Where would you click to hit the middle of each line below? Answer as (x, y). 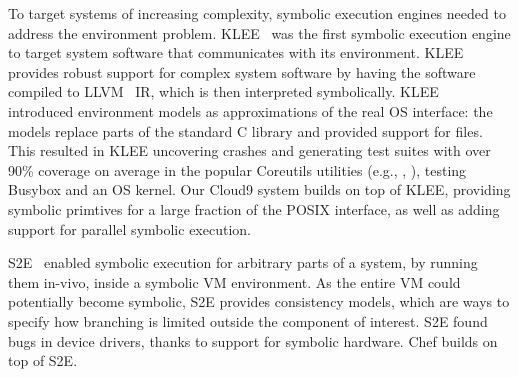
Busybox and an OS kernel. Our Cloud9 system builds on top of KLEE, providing (259, 189)
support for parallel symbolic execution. (129, 228)
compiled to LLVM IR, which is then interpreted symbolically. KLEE (223, 91)
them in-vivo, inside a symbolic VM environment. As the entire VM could (234, 281)
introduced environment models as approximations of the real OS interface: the (250, 110)
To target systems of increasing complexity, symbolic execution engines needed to (257, 13)
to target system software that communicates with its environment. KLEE (236, 52)
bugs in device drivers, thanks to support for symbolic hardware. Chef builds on (253, 340)
